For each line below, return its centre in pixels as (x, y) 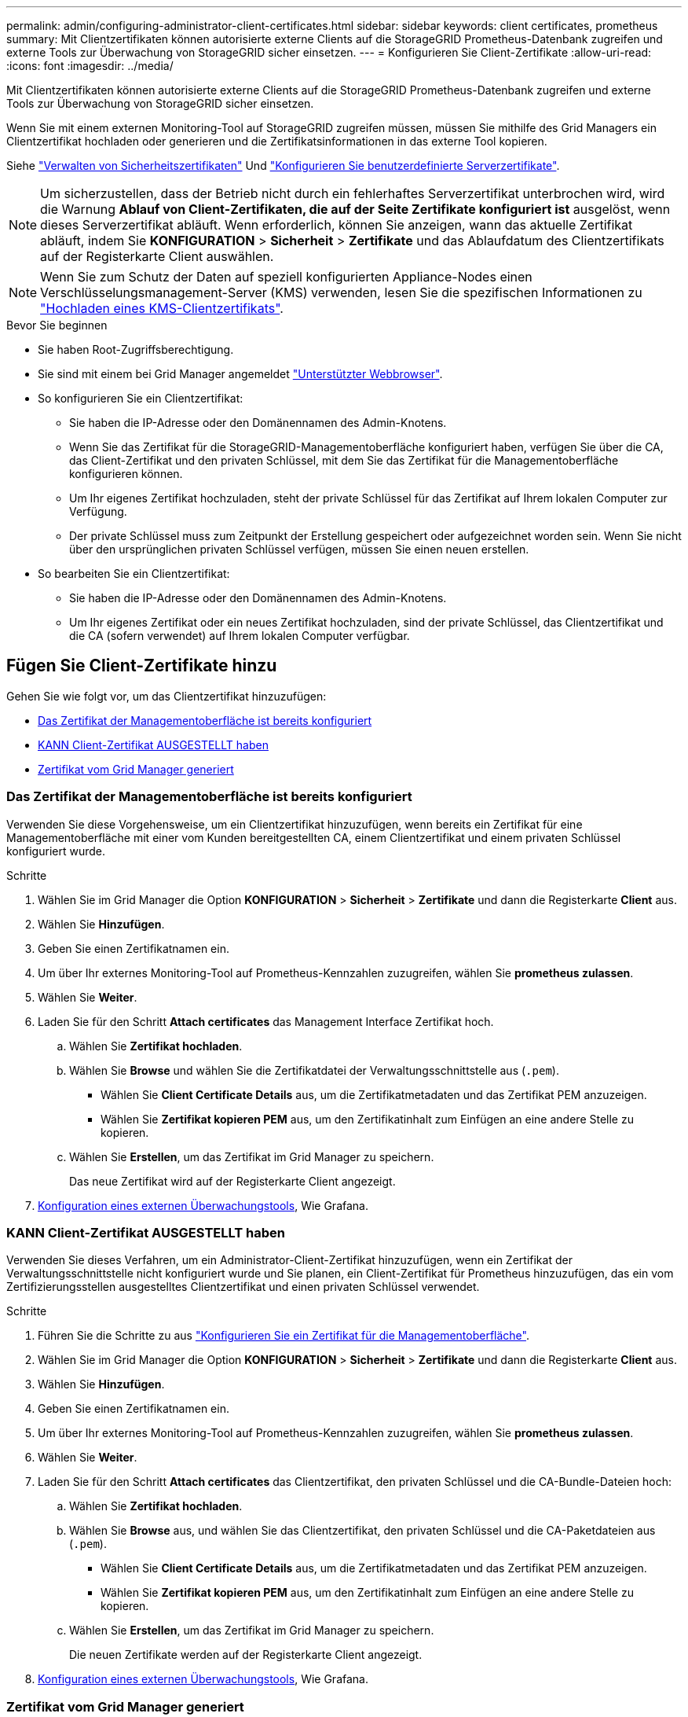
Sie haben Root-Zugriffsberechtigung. (136, 349)
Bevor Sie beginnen (57, 325)
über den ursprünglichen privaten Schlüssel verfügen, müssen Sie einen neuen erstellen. (299, 549)
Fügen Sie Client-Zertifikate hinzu (142, 666)
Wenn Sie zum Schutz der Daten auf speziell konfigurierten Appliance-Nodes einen (286, 277)
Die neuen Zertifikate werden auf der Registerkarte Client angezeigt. (246, 1655)
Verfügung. (98, 511)
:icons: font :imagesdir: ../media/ (90, 66)
